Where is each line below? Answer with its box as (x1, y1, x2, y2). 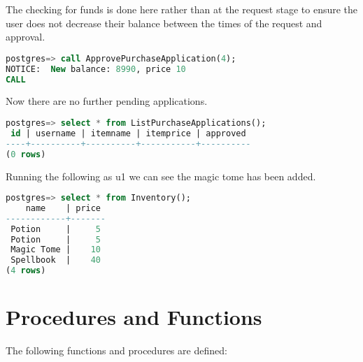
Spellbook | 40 (10, 255, 101, 266)
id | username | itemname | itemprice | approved (10, 128, 246, 138)
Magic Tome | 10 (10, 245, 101, 255)
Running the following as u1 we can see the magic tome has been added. (6, 168, 316, 183)
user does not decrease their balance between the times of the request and (6, 15, 322, 30)
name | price (25, 203, 101, 213)
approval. (6, 29, 45, 44)
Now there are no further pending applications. (6, 94, 208, 108)
